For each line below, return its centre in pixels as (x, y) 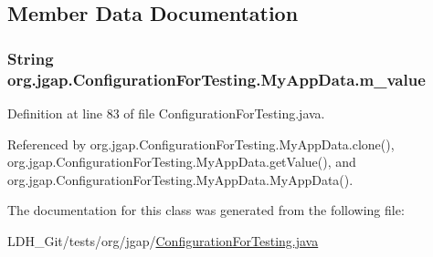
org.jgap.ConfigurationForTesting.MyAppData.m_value (216, 79)
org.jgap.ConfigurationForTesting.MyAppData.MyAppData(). (180, 179)
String (31, 58)
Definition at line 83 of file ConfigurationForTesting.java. (166, 113)
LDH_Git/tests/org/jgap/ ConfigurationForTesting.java (163, 240)
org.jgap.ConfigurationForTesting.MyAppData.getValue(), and (182, 162)
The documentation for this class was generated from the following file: (206, 210)
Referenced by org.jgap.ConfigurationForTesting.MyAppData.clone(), (201, 144)
